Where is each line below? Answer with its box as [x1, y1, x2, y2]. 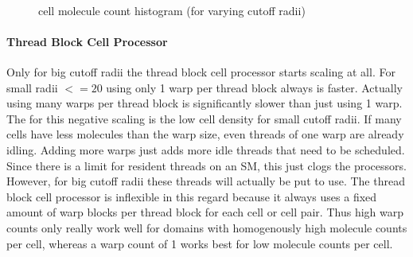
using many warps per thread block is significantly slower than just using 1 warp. [6, 95, 403, 111]
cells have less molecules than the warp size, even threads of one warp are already [6, 126, 404, 142]
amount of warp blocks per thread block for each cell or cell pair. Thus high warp [6, 204, 403, 220]
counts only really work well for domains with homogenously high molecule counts [6, 219, 407, 236]
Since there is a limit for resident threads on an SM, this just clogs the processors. [6, 157, 407, 173]
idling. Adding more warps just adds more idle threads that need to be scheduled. [6, 141, 405, 158]
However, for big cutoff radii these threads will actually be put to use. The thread [6, 173, 405, 189]
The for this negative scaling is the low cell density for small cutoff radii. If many [6, 110, 402, 127]
